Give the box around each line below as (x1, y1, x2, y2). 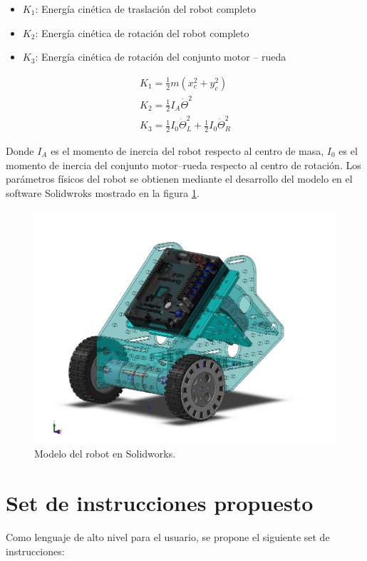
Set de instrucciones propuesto (6, 488, 314, 517)
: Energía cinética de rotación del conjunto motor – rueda (35, 49, 286, 64)
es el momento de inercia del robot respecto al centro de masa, (51, 143, 324, 158)
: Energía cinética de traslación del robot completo (35, 1, 256, 16)
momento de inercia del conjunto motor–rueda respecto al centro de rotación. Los (6, 157, 361, 172)
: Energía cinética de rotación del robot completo (35, 25, 249, 40)
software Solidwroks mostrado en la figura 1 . (6, 185, 200, 200)
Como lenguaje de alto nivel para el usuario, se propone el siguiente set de (6, 530, 330, 545)
